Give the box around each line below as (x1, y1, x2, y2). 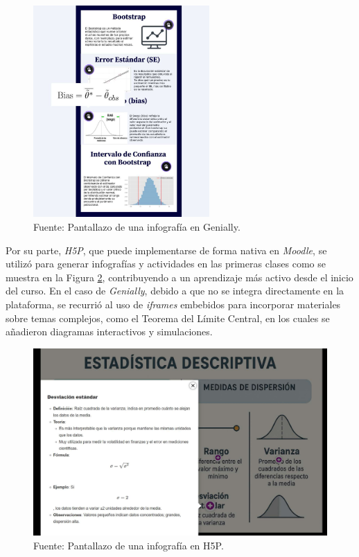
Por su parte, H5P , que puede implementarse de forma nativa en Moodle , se (6, 242, 327, 257)
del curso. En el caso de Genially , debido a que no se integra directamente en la (6, 283, 344, 298)
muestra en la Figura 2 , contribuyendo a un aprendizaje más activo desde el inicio (6, 269, 353, 284)
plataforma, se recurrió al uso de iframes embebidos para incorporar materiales (6, 297, 341, 311)
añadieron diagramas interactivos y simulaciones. (6, 324, 213, 339)
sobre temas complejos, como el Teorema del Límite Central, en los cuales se (6, 310, 330, 325)
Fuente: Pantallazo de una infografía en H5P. (33, 538, 224, 552)
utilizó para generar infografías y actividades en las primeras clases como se (6, 256, 326, 271)
